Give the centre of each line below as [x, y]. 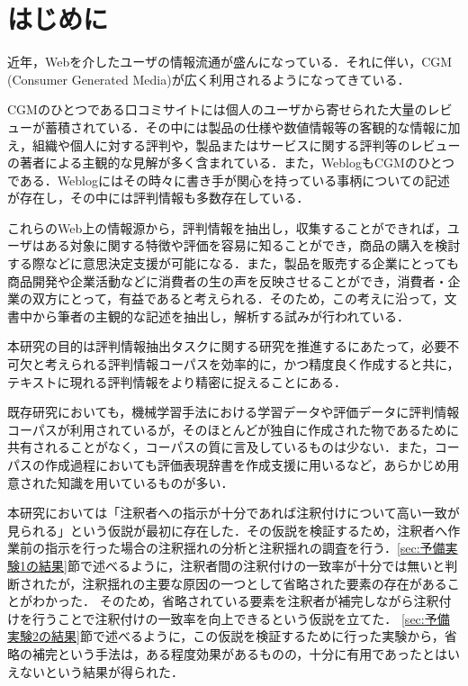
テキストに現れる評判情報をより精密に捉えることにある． [177, 381]
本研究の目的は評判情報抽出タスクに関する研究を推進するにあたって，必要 [227, 346]
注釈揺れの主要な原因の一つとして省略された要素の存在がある [265, 583]
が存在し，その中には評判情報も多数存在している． [158, 198]
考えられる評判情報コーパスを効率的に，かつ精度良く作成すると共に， [252, 364]
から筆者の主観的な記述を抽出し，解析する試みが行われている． [220, 316]
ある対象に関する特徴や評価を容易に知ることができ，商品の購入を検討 [252, 245]
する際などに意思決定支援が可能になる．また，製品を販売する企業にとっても [233, 263]
